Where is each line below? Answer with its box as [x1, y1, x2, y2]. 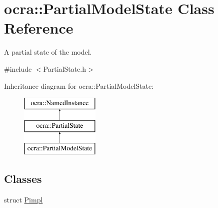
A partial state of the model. [4, 47, 92, 57]
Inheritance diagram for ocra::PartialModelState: [4, 80, 154, 91]
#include [4, 63, 32, 74]
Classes [4, 171, 42, 186]
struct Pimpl [4, 194, 43, 205]
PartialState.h [43, 63, 86, 74]
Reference [4, 18, 73, 38]
